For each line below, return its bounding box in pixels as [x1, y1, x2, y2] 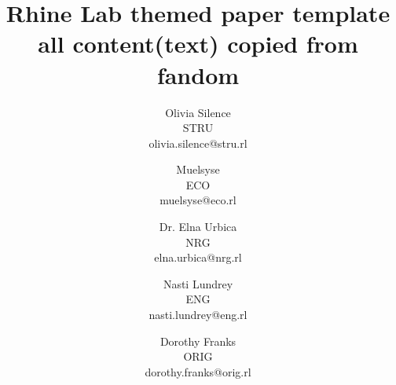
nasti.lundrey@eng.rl [148, 306, 247, 323]
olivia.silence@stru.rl [148, 134, 247, 151]
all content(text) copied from [38, 27, 358, 60]
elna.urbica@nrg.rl [154, 249, 242, 266]
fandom [156, 58, 240, 90]
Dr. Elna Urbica [159, 218, 237, 235]
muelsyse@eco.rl [159, 192, 236, 208]
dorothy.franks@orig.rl [145, 363, 251, 379]
